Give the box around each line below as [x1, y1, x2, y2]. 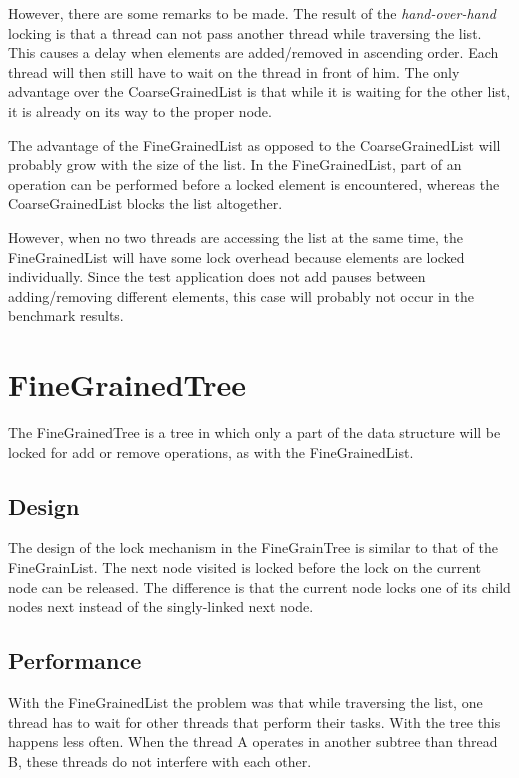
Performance [8, 645, 142, 676]
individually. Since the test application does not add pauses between [8, 266, 426, 287]
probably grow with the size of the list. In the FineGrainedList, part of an [8, 154, 462, 175]
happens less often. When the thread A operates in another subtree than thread [8, 731, 498, 752]
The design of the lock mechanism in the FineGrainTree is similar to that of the [8, 537, 498, 558]
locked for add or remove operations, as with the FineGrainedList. [8, 441, 414, 462]
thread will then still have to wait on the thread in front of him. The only [8, 61, 460, 82]
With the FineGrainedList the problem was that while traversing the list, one [8, 692, 483, 712]
